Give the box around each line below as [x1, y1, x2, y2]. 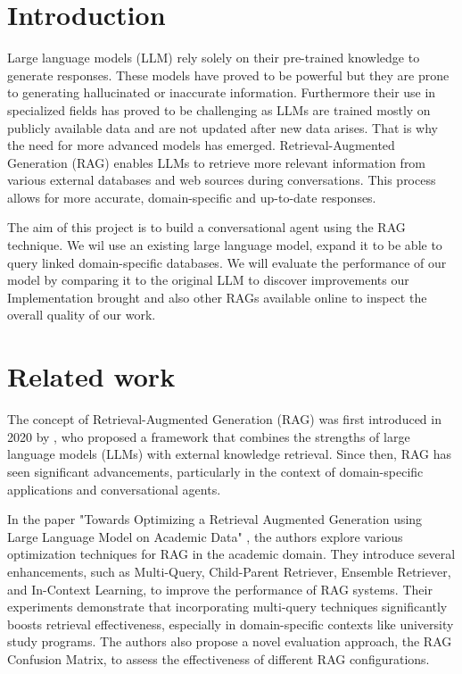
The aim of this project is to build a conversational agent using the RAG [7, 218, 406, 237]
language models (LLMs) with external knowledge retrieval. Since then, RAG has [7, 445, 452, 463]
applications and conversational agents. [7, 479, 221, 498]
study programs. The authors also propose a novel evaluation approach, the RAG [7, 632, 452, 651]
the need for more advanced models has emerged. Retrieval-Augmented [7, 136, 395, 154]
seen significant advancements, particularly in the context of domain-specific [7, 462, 424, 480]
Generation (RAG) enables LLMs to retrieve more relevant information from [7, 153, 426, 171]
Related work [7, 358, 176, 395]
